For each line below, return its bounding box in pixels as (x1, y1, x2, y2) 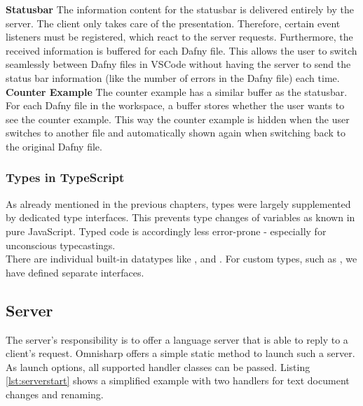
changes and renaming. (6, 386, 104, 401)
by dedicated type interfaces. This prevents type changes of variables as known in (6, 210, 355, 225)
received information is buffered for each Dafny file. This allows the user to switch (6, 43, 357, 57)
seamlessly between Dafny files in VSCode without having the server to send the (6, 57, 351, 71)
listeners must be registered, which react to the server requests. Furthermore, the (6, 29, 353, 44)
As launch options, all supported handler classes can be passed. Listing (6, 359, 310, 374)
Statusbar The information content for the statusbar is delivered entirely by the (6, 2, 354, 16)
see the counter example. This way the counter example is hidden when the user (6, 111, 350, 126)
